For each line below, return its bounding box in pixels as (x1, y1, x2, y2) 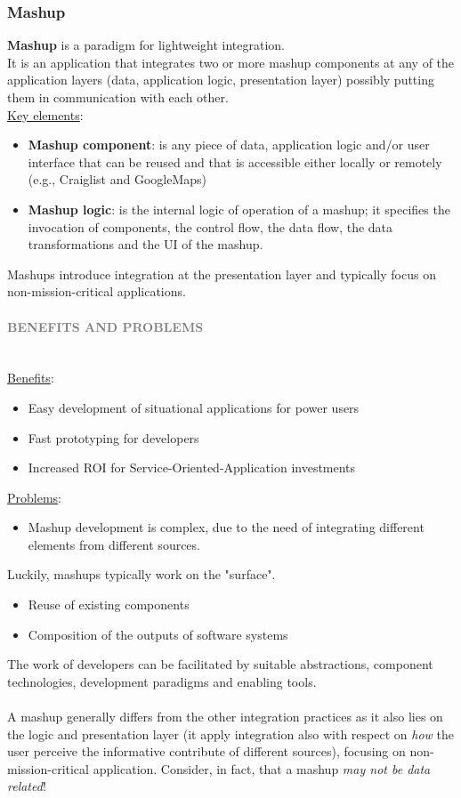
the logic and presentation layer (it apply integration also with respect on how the (7, 724, 454, 743)
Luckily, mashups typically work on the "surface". (7, 565, 276, 584)
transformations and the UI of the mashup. (28, 235, 263, 254)
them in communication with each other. (7, 88, 229, 106)
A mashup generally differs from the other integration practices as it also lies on (7, 707, 443, 726)
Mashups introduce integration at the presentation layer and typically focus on (7, 264, 436, 283)
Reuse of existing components (28, 595, 190, 614)
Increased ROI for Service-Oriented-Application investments (28, 458, 356, 477)
